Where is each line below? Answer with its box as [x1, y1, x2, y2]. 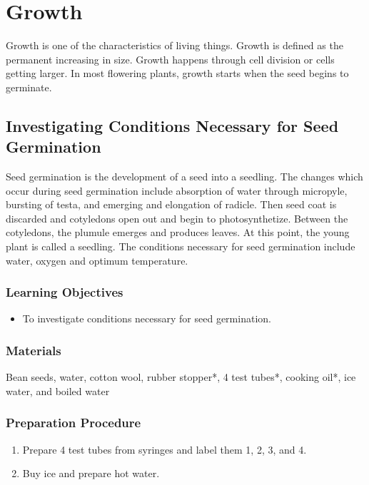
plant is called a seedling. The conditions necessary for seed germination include [6, 239, 355, 254]
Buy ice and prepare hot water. [22, 466, 160, 481]
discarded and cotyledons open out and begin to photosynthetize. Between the [6, 210, 348, 225]
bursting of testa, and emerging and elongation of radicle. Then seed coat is [6, 197, 337, 212]
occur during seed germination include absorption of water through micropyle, [6, 183, 348, 198]
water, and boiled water [6, 383, 110, 398]
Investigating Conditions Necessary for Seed [6, 114, 339, 136]
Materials [6, 341, 61, 359]
